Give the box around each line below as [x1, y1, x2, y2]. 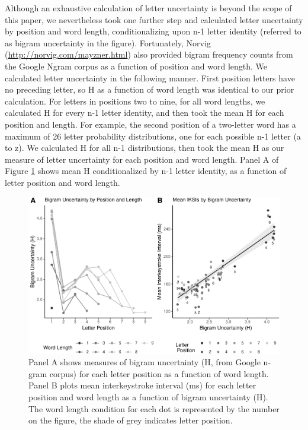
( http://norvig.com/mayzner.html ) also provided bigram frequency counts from [5, 48, 293, 61]
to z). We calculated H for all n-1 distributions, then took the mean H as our [5, 141, 284, 154]
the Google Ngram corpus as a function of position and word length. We [5, 59, 268, 72]
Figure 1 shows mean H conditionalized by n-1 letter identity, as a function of [5, 165, 287, 177]
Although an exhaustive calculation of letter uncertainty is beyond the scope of [5, 2, 292, 14]
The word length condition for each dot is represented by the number [28, 402, 280, 415]
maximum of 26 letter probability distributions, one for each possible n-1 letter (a [5, 129, 301, 142]
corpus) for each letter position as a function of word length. [49, 367, 269, 380]
